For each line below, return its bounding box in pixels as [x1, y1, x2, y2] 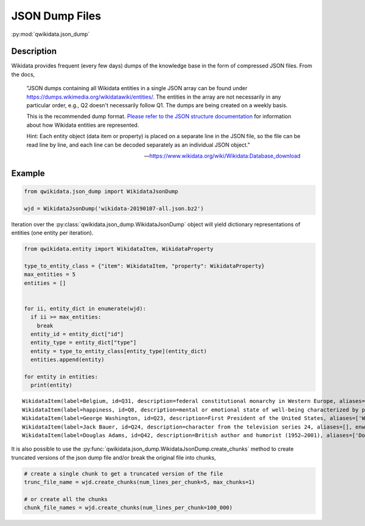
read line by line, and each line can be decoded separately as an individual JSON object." [26, 141, 251, 149]
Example [11, 168, 45, 178]
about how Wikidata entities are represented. [26, 121, 139, 128]
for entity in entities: [24, 373, 99, 380]
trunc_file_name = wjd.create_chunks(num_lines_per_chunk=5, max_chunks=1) [24, 479, 255, 486]
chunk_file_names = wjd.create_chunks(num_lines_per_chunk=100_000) [24, 504, 233, 511]
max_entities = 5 [24, 271, 76, 278]
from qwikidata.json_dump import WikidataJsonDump [24, 188, 179, 195]
